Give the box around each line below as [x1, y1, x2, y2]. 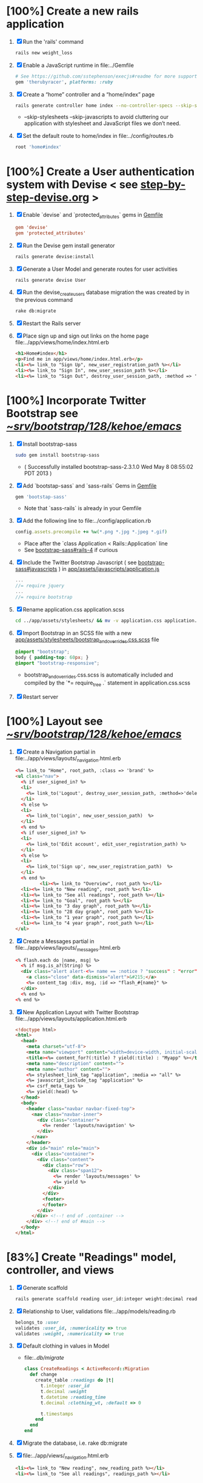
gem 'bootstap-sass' [15, 494, 67, 500]
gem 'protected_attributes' [15, 230, 86, 236]
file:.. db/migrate [24, 1354, 65, 1362]
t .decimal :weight [40, 1388, 87, 1394]
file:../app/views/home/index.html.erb [15, 339, 109, 346]
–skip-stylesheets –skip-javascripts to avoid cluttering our [24, 114, 168, 121]
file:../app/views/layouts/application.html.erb [15, 1015, 127, 1022]
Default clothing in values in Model [22, 1342, 110, 1349]
